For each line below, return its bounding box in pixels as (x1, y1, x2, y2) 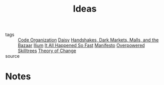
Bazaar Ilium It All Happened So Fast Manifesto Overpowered (18, 42, 145, 49)
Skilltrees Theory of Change (18, 48, 77, 54)
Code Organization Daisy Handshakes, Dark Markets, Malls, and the (18, 37, 159, 43)
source (5, 53, 20, 59)
